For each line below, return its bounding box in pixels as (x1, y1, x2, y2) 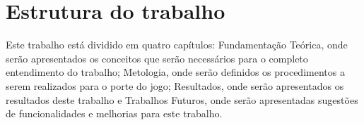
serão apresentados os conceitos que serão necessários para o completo (6, 51, 308, 65)
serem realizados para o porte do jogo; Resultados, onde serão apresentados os (6, 78, 344, 93)
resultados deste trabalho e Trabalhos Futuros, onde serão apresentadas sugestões (6, 92, 358, 107)
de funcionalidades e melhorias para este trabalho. (6, 106, 223, 121)
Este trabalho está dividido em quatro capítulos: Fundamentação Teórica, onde (6, 37, 348, 52)
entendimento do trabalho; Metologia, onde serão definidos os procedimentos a (6, 65, 345, 79)
